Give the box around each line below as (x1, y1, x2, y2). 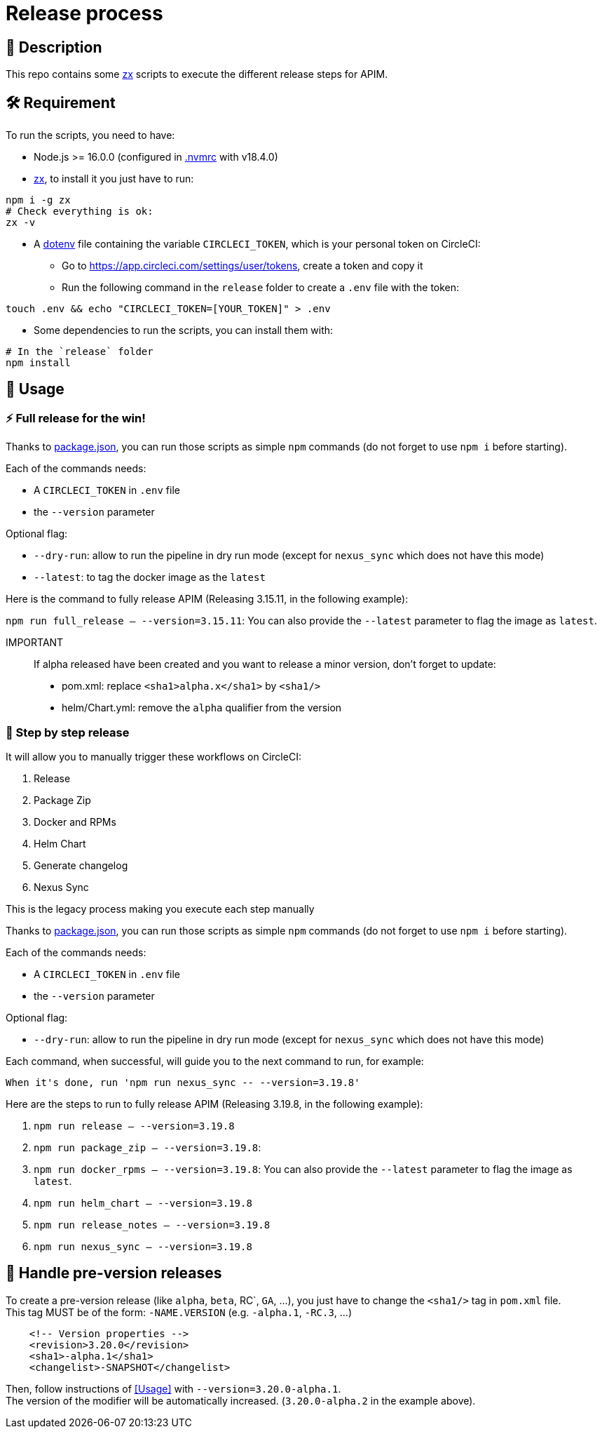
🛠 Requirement (6, 93, 116, 112)
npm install (6, 357, 71, 369)
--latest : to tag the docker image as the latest (34, 571, 266, 584)
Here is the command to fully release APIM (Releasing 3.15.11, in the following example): (6, 593, 409, 605)
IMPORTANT (6, 636, 64, 649)
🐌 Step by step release (6, 725, 130, 739)
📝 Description (6, 38, 102, 56)
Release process (6, 1, 163, 25)
